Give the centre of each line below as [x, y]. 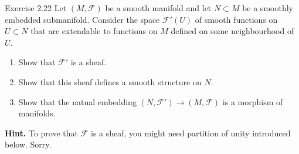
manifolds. [37, 113]
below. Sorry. [28, 144]
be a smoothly [268, 8]
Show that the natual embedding [77, 101]
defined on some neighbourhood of [232, 31]
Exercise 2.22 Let [36, 8]
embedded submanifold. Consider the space [82, 19]
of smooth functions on [236, 19]
